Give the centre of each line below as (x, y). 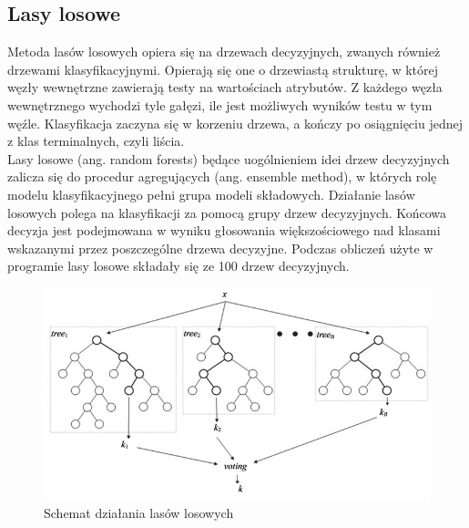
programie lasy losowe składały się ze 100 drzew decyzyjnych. (178, 266)
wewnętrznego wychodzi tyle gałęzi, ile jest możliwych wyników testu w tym (220, 104)
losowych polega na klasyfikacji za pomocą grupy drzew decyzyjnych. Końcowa (227, 212)
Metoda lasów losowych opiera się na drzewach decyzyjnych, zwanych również (224, 52)
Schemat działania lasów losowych (139, 513)
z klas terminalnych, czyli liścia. (96, 141)
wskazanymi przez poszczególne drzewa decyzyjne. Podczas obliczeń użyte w (220, 248)
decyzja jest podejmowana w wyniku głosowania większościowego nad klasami (224, 230)
